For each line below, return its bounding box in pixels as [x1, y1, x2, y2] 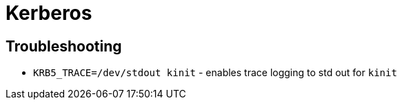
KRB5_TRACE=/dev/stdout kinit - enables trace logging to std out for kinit [33, 67, 397, 79]
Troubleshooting [6, 37, 122, 55]
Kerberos [6, 1, 92, 25]
